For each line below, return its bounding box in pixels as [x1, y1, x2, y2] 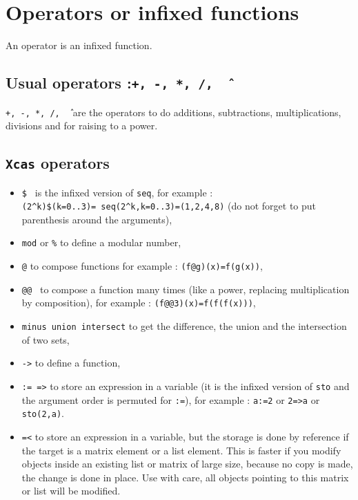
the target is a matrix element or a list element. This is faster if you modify [21, 443, 341, 457]
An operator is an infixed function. [6, 38, 152, 53]
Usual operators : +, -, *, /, [6, 72, 213, 93]
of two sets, [21, 332, 70, 346]
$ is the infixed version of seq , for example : [21, 185, 213, 199]
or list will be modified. [21, 483, 121, 498]
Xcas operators [6, 152, 110, 174]
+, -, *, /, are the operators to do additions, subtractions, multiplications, [6, 104, 341, 119]
